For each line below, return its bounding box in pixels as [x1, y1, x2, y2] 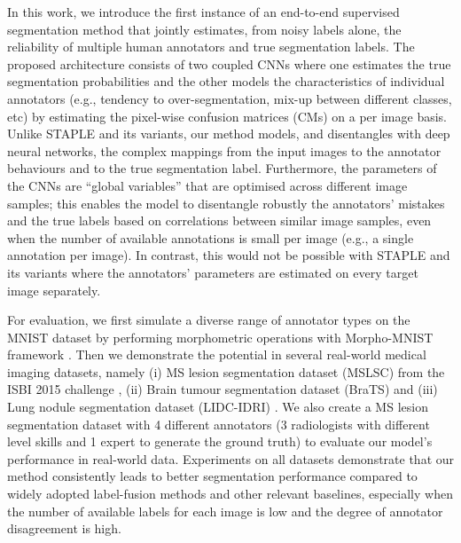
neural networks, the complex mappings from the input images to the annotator [7, 141, 441, 160]
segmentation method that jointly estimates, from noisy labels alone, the [7, 20, 402, 38]
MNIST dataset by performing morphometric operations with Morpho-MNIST [7, 327, 434, 346]
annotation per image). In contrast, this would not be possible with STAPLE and [7, 246, 450, 264]
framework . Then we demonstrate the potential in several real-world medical [7, 345, 426, 364]
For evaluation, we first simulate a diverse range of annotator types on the [7, 311, 410, 329]
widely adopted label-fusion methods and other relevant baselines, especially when [7, 484, 453, 503]
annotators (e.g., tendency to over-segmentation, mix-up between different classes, [7, 89, 452, 107]
